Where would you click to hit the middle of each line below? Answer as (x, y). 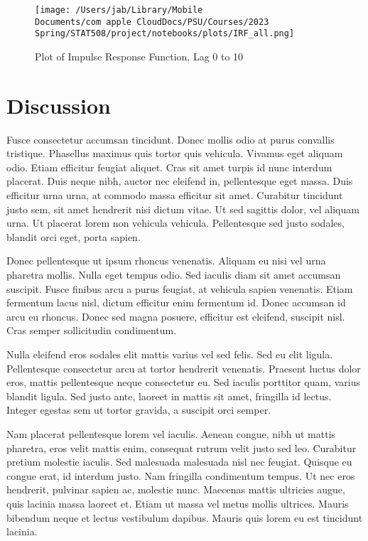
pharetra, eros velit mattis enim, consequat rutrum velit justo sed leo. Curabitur (182, 448)
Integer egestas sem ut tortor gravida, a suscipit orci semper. (139, 410)
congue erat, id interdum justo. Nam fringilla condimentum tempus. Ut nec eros (181, 475)
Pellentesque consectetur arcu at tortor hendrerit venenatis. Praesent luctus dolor (184, 368)
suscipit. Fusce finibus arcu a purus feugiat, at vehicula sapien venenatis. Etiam (180, 288)
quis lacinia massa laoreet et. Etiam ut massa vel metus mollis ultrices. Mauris (178, 503)
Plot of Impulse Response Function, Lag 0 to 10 (139, 56)
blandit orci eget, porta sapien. (74, 236)
